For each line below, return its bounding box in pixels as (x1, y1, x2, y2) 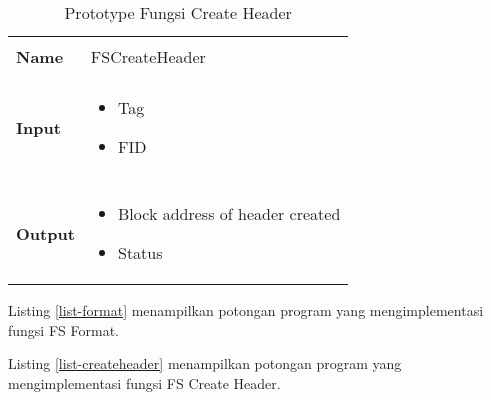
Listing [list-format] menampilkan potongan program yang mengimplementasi (8, 300, 484, 320)
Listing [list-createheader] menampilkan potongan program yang (8, 353, 402, 374)
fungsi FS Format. (8, 319, 119, 340)
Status (118, 241, 163, 264)
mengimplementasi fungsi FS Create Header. (8, 372, 281, 393)
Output (16, 221, 75, 245)
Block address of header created (118, 202, 341, 225)
